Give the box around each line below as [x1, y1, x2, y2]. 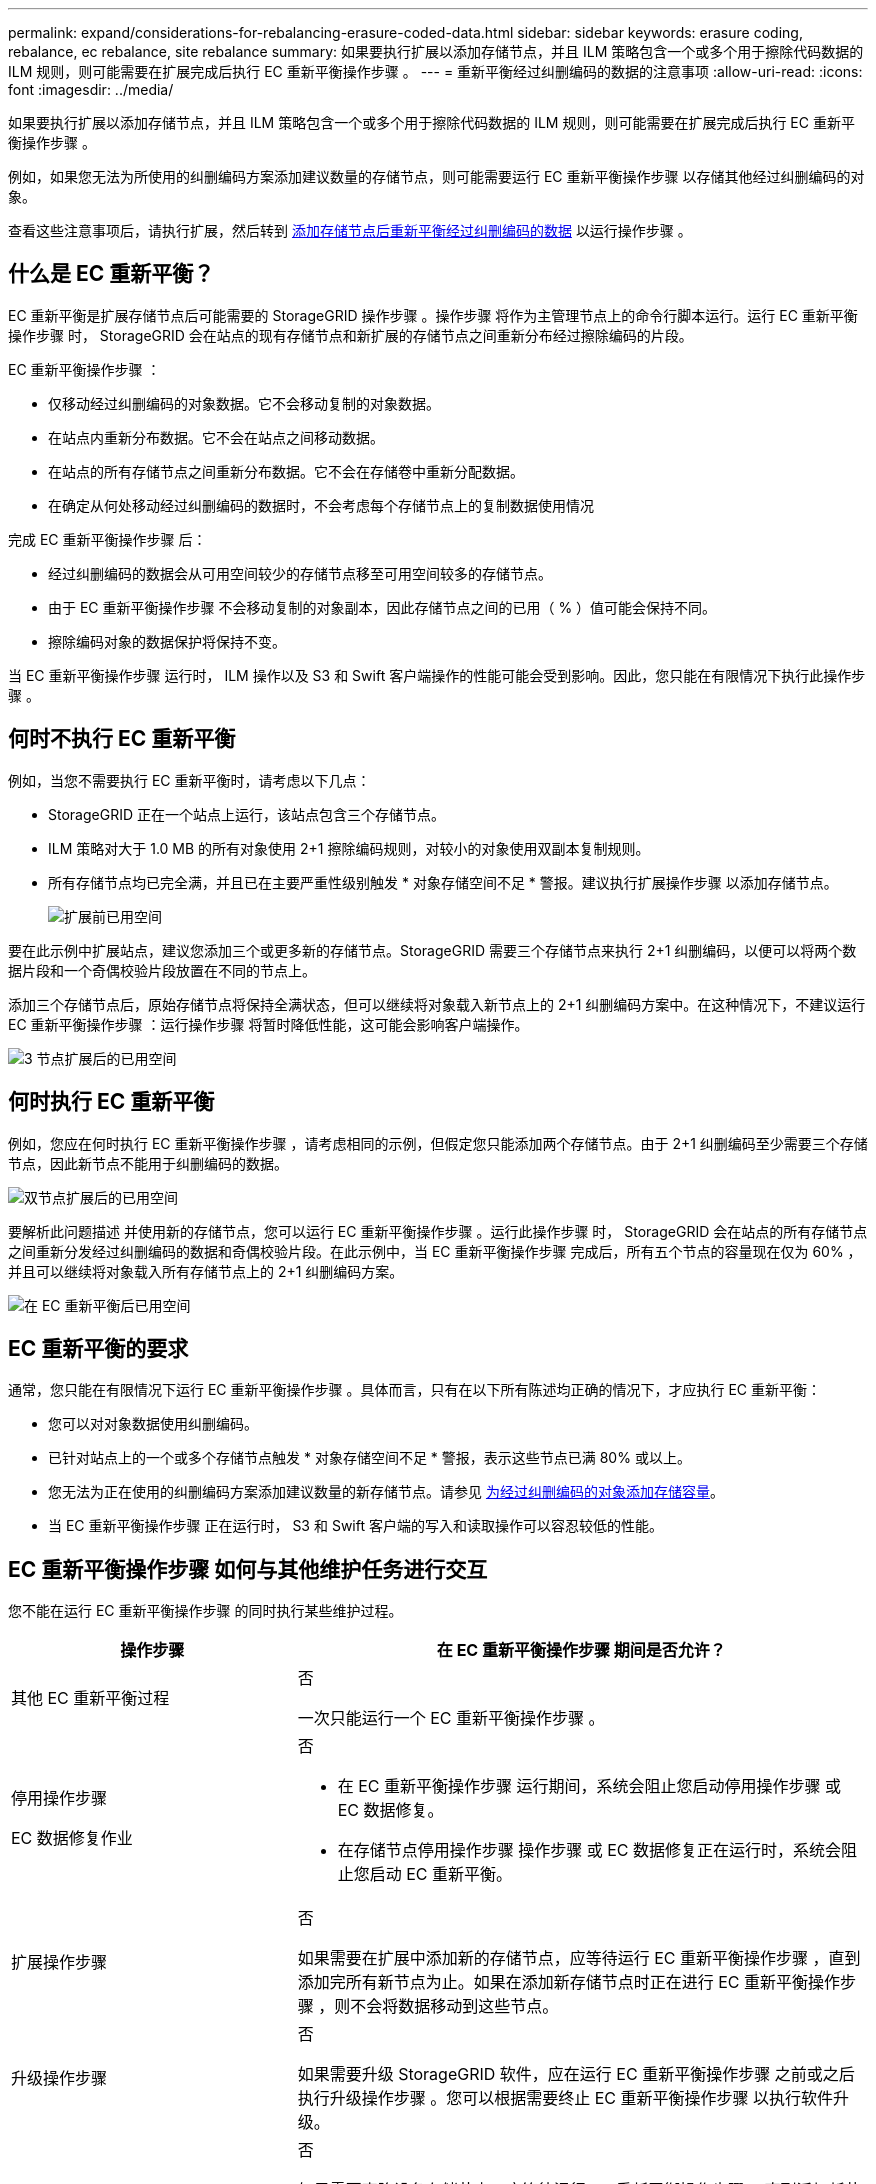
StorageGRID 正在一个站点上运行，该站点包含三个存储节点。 [48, 805, 445, 823]
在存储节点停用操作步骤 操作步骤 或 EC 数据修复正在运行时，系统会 [337, 1840, 841, 1861]
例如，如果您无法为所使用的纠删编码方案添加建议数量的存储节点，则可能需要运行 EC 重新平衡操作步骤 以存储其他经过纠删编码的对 [8, 168, 865, 185]
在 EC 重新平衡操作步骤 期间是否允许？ [436, 1640, 726, 1661]
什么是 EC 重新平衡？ [8, 261, 215, 287]
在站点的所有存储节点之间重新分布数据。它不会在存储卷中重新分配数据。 [48, 462, 524, 480]
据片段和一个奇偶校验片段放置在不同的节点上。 [8, 961, 316, 979]
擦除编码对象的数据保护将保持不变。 [48, 632, 286, 650]
